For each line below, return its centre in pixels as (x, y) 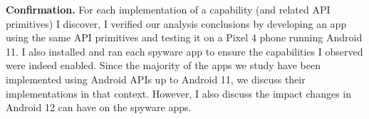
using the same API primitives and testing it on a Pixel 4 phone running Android (184, 37)
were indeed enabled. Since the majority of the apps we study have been (163, 65)
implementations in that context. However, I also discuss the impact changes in (179, 93)
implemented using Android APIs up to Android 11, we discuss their (156, 79)
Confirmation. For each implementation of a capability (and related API (168, 9)
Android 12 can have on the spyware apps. (99, 107)
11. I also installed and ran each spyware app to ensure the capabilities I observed (184, 51)
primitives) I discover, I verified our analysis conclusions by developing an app (176, 23)
